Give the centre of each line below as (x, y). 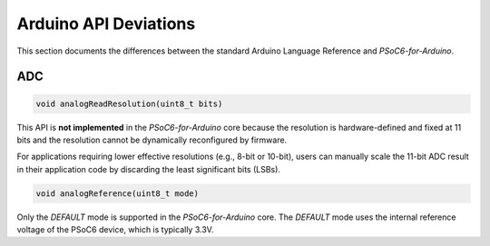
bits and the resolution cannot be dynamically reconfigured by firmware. (152, 140)
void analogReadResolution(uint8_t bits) (129, 103)
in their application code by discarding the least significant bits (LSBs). (149, 169)
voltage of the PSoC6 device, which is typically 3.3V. (115, 230)
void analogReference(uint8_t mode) (118, 193)
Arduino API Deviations (106, 24)
